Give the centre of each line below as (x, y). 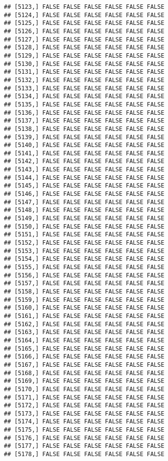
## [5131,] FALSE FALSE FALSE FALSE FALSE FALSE (84, 72)
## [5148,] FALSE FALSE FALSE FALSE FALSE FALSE (84, 210)
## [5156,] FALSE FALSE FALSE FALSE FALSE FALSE (84, 275)
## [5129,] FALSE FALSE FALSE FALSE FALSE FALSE (84, 55)
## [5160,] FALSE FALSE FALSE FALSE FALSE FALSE (84, 308)
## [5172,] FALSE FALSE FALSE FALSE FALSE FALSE (84, 406)
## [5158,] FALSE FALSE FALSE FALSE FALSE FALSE (84, 291)
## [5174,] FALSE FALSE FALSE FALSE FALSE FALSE (84, 422)
